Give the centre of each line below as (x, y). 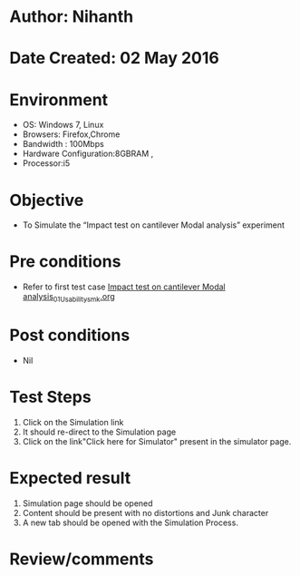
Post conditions (70, 335)
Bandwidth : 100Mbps (63, 144)
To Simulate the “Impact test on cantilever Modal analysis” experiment (154, 225)
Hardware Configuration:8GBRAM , (88, 154)
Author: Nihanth (72, 17)
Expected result (70, 478)
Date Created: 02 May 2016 (114, 59)
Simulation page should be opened (87, 503)
